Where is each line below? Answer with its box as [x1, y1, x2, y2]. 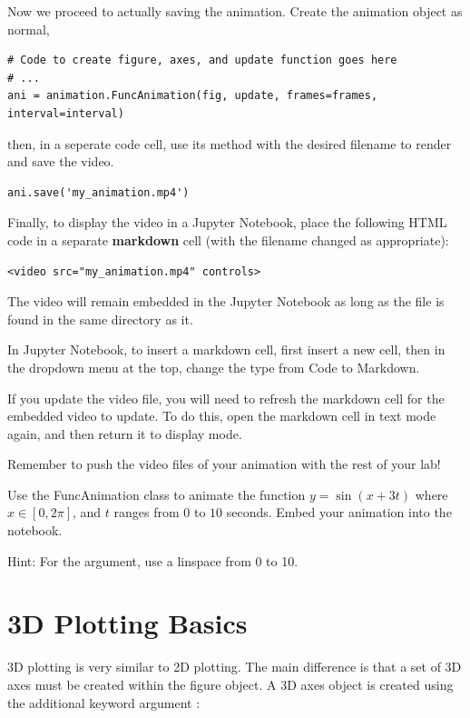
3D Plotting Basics [7, 604, 248, 642]
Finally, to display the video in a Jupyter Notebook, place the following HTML [7, 213, 447, 232]
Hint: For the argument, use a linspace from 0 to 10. [7, 551, 299, 570]
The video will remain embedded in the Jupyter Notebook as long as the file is [7, 292, 445, 311]
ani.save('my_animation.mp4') [7, 185, 190, 199]
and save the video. [7, 152, 114, 171]
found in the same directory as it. [7, 309, 193, 328]
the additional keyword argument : [7, 693, 201, 712]
